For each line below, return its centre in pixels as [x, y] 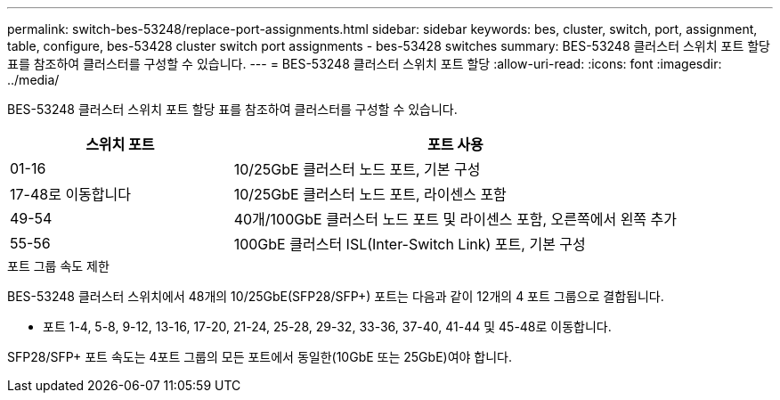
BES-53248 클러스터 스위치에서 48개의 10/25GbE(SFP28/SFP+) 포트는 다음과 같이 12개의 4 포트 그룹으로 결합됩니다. [336, 296]
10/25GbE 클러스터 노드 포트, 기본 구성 [357, 169]
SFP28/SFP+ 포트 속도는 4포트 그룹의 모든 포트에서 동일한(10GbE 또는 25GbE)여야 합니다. [260, 357]
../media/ [33, 80]
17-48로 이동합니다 [70, 194]
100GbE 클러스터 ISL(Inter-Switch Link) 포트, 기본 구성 [410, 244]
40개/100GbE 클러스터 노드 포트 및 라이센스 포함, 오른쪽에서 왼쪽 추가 [455, 219]
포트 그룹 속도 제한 [58, 266]
